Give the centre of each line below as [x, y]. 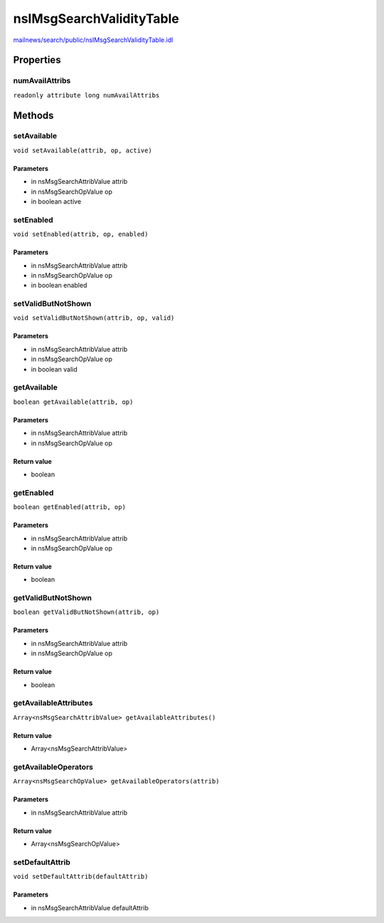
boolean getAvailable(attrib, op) [73, 402]
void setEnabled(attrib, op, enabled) [81, 234]
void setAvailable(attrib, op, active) [82, 150]
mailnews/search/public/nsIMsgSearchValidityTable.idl [93, 40]
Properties [37, 60]
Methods [33, 115]
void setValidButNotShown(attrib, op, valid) [94, 318]
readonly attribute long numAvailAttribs [86, 95]
